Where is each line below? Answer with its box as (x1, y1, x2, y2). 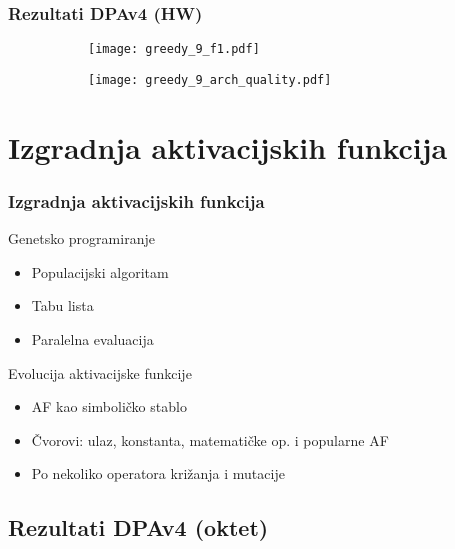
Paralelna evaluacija (31, 328, 154, 349)
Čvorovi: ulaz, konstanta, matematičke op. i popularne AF (31, 429, 389, 450)
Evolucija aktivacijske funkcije (8, 362, 192, 383)
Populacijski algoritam (31, 261, 169, 282)
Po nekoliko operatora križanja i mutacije (31, 463, 285, 484)
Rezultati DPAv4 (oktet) (8, 512, 269, 543)
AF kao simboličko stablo (31, 396, 187, 417)
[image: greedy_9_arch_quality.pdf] (88, 72, 332, 87)
